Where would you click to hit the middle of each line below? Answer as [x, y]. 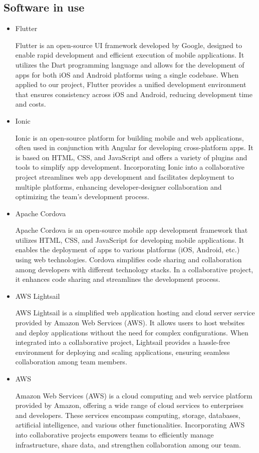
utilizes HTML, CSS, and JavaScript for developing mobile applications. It [130, 240]
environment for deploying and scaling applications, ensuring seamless [122, 352]
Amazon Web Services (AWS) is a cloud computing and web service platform [134, 395]
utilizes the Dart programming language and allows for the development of [130, 64]
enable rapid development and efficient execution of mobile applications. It [130, 55]
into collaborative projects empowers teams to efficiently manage [114, 434]
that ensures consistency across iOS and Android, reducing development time [134, 94]
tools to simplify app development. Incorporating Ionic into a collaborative [130, 167]
